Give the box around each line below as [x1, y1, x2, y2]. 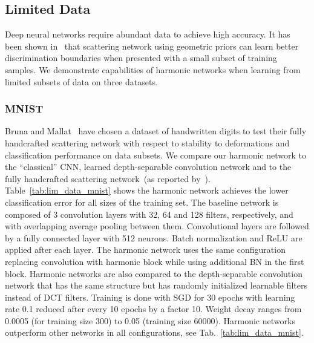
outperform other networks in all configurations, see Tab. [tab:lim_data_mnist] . [5, 326, 304, 339]
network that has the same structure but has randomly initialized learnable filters [5, 279, 307, 292]
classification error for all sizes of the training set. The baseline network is [5, 195, 279, 208]
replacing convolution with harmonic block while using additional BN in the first [5, 255, 304, 267]
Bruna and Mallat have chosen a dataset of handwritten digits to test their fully [5, 125, 307, 137]
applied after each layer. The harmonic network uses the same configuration [5, 243, 286, 256]
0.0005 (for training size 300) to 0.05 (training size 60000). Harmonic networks [5, 314, 295, 327]
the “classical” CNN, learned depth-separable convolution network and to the [5, 160, 292, 173]
